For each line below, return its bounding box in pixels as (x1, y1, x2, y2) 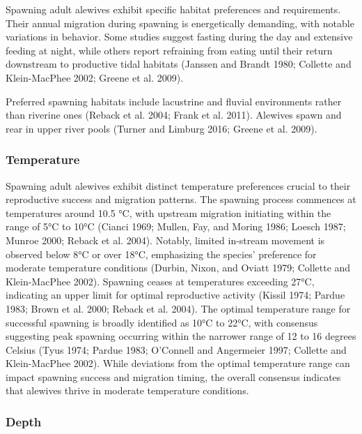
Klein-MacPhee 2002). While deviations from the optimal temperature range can (6, 356, 350, 371)
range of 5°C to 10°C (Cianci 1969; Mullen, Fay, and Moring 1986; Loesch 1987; (6, 219, 346, 234)
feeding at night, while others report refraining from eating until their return (6, 43, 333, 57)
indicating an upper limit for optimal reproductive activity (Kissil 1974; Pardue (6, 287, 345, 302)
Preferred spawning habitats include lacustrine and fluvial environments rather (6, 93, 342, 108)
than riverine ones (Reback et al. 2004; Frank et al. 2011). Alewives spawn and (6, 107, 342, 122)
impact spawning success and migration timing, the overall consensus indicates (6, 369, 341, 384)
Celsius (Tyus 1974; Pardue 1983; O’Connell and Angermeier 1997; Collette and (6, 342, 347, 357)
